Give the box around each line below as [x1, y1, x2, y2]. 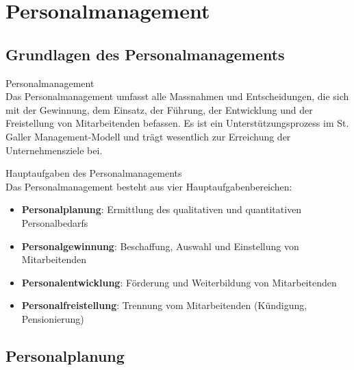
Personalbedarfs [21, 215, 88, 230]
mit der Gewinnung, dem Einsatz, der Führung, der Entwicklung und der [5, 102, 313, 116]
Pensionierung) [21, 311, 84, 325]
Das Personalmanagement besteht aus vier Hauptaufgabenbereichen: [5, 179, 292, 193]
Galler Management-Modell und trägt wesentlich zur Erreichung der [5, 129, 291, 143]
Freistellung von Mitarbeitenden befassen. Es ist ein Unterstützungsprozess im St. [5, 116, 349, 130]
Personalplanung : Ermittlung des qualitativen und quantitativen [21, 202, 302, 217]
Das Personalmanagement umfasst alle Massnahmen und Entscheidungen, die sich [5, 89, 349, 103]
